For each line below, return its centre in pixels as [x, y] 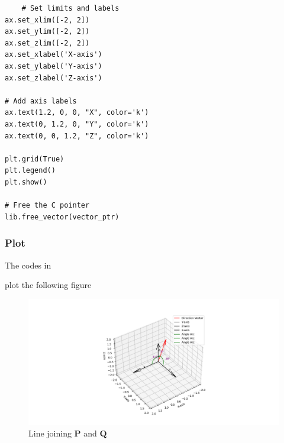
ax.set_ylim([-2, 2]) [47, 32]
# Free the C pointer [47, 206]
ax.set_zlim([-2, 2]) [47, 43]
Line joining [50, 433]
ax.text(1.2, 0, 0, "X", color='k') [77, 113]
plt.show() [26, 182]
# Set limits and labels [70, 8]
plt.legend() [30, 171]
